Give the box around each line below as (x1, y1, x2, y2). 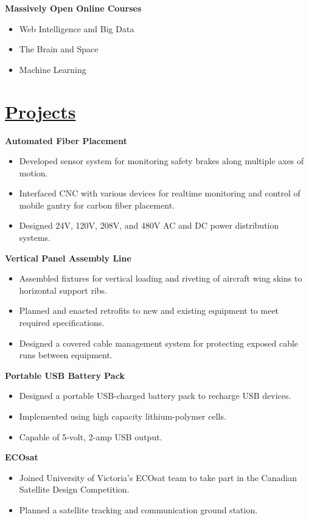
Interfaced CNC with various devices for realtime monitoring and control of (19, 187, 300, 199)
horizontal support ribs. (19, 283, 107, 296)
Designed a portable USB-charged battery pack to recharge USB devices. (19, 389, 291, 402)
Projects (5, 99, 76, 123)
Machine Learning (19, 63, 86, 75)
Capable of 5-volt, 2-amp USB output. (19, 430, 162, 443)
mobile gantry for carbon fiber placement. (19, 198, 175, 211)
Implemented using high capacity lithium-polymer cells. (19, 410, 226, 422)
